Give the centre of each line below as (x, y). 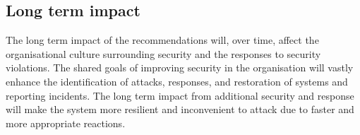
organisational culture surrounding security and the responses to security (163, 53)
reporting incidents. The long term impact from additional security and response (180, 95)
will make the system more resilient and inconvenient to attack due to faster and (180, 109)
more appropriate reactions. (66, 123)
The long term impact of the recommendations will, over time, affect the (162, 40)
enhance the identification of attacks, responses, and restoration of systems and (177, 81)
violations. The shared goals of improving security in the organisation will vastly (180, 67)
